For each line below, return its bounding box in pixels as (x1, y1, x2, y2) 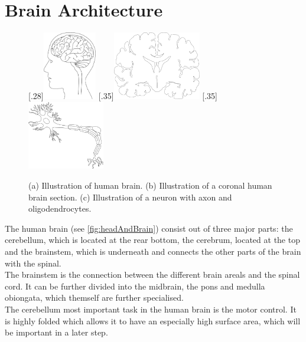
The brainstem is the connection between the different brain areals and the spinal (5, 268, 300, 281)
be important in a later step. (5, 326, 108, 338)
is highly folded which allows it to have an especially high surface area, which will (5, 314, 301, 327)
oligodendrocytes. (28, 202, 92, 215)
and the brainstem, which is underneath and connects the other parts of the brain (5, 245, 301, 258)
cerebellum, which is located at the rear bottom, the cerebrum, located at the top (5, 234, 300, 246)
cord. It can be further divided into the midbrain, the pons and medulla (5, 279, 265, 292)
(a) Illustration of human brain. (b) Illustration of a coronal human (28, 179, 272, 192)
